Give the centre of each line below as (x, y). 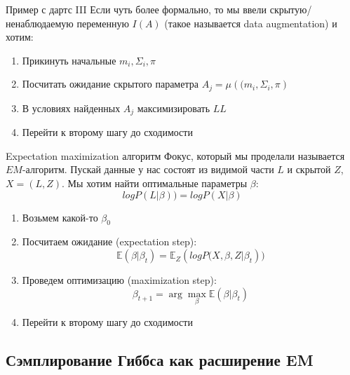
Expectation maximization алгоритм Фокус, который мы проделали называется (175, 155)
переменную (103, 23)
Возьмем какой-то (60, 217)
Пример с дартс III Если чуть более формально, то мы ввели (136, 9)
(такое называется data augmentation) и (251, 23)
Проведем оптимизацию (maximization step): (119, 280)
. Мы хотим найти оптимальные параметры (155, 183)
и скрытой (309, 169)
